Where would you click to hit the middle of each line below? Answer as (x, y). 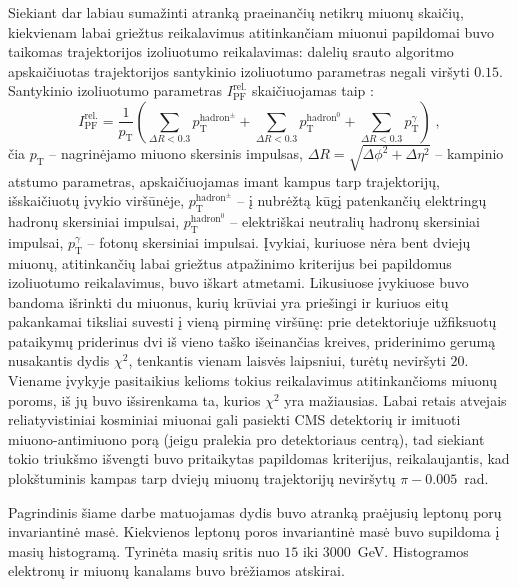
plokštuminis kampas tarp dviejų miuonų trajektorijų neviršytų (202, 478)
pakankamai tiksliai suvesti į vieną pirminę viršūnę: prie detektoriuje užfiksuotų (252, 321)
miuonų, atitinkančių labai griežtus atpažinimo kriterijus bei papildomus (230, 262)
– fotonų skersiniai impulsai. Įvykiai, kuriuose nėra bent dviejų (279, 241)
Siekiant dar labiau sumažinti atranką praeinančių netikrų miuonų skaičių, (236, 12)
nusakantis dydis (59, 360)
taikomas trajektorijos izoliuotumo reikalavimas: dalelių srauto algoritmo (231, 51)
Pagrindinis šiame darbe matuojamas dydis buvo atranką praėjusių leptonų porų (255, 511)
